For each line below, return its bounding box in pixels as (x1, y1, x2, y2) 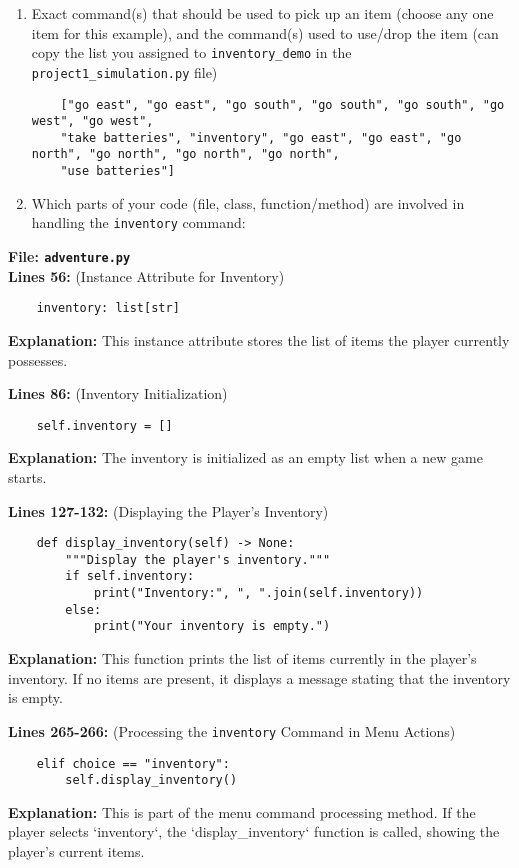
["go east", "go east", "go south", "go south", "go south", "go (60, 97, 505, 112)
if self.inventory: (65, 569, 195, 584)
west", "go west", (31, 114, 154, 129)
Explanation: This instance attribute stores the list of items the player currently (8, 329, 510, 350)
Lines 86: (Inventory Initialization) (8, 383, 228, 404)
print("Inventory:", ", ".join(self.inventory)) (93, 586, 424, 601)
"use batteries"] (60, 164, 175, 179)
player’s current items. (8, 841, 145, 862)
